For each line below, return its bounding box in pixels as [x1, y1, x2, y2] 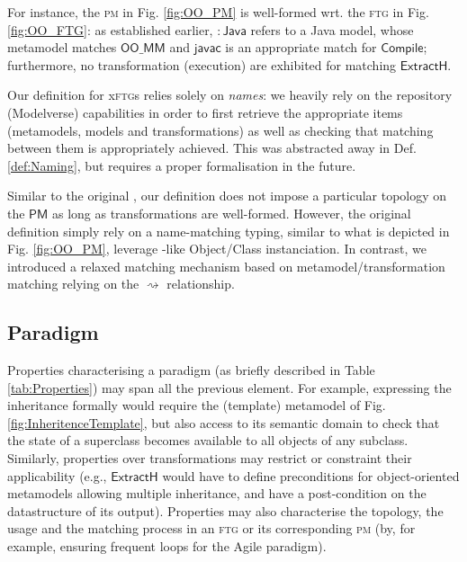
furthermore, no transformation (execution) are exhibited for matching [7, 55, 397, 74]
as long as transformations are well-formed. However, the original [51, 203, 411, 222]
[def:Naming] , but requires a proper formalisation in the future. [7, 156, 356, 174]
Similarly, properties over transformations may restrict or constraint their [7, 449, 412, 468]
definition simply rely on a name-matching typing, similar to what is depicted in [7, 221, 450, 240]
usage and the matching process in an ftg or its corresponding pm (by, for [7, 519, 416, 538]
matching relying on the [7, 274, 139, 293]
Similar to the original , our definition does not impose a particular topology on [7, 186, 447, 205]
